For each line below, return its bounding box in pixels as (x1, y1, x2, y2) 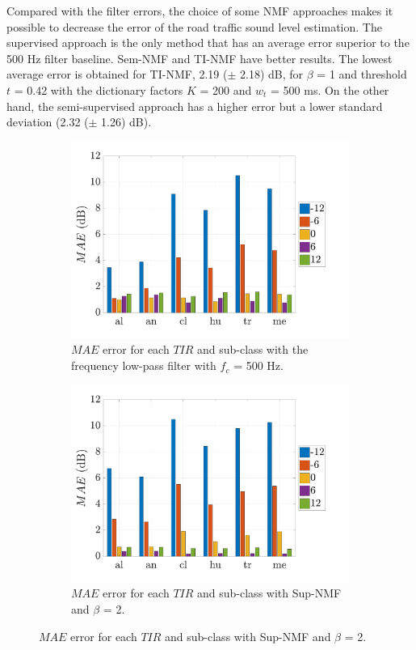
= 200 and (200, 81, 252, 98)
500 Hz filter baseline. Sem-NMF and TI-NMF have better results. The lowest (6, 49, 393, 66)
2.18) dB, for (240, 66, 304, 83)
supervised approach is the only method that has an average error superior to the (6, 34, 410, 51)
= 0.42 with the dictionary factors (14, 81, 183, 98)
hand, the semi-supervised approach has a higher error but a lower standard (6, 97, 383, 114)
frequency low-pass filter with (71, 357, 216, 374)
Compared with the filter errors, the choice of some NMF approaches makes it (6, 2, 393, 19)
